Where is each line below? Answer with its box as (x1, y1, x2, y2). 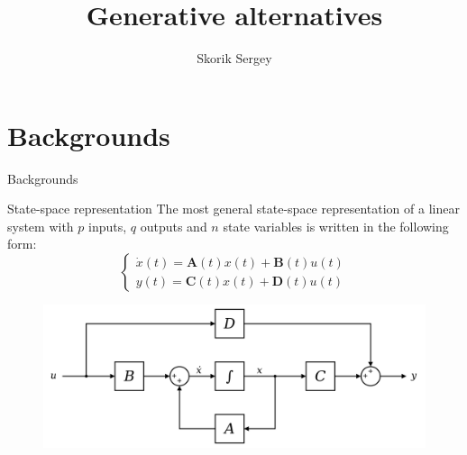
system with (7, 216, 74, 235)
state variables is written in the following (223, 216, 449, 235)
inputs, (88, 216, 127, 235)
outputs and (140, 216, 207, 235)
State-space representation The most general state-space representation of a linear (7, 199, 460, 218)
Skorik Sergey (197, 49, 272, 68)
